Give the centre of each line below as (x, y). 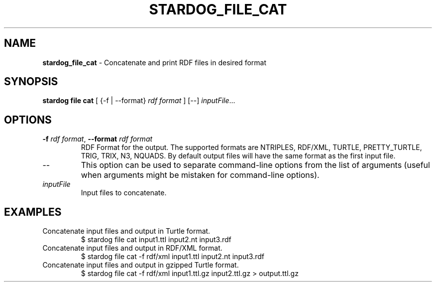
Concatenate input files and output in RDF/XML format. (132, 248)
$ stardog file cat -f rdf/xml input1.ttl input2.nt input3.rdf (172, 257)
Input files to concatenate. (124, 193)
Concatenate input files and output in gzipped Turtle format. (141, 265)
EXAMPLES (33, 212)
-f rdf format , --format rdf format (98, 139)
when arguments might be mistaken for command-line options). (200, 175)
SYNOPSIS (31, 82)
